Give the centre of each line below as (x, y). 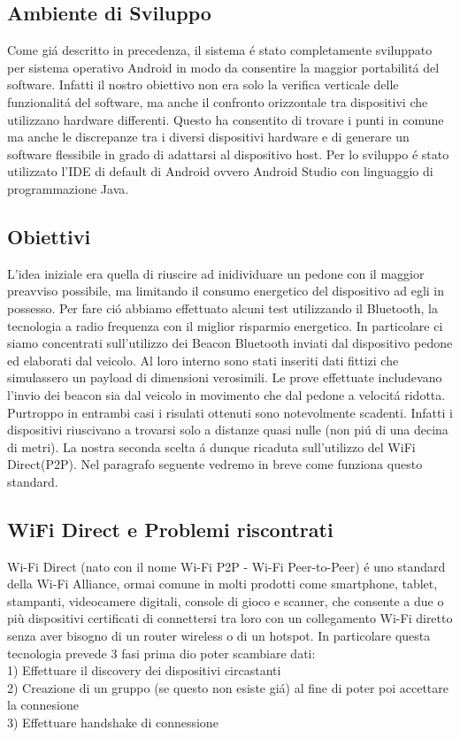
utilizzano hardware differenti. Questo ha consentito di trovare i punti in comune (226, 119)
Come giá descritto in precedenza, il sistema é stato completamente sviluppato (220, 50)
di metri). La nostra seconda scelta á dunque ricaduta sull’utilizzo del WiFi (211, 446)
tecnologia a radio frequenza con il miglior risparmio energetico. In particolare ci (225, 325)
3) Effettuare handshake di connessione (113, 723)
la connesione (43, 705)
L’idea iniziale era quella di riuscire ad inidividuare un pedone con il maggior (216, 273)
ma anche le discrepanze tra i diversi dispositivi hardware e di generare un (208, 137)
